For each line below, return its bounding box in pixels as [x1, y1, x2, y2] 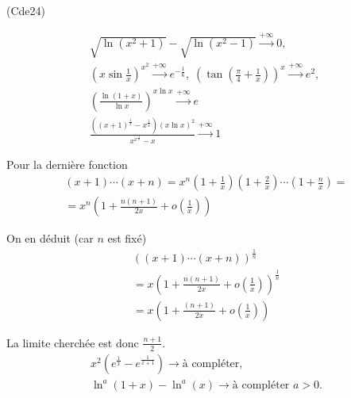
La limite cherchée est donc [6, 334, 139, 350]
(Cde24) [6, 2, 45, 18]
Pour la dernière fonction [6, 155, 128, 172]
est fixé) [107, 230, 147, 247]
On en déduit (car [6, 230, 94, 247]
